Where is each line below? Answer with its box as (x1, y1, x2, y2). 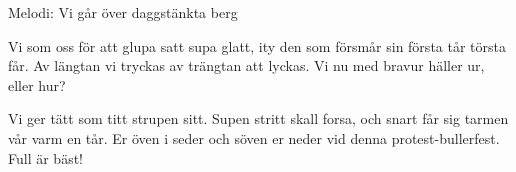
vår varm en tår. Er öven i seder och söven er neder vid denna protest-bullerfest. (8, 127, 500, 148)
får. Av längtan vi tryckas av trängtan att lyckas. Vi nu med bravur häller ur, (8, 55, 485, 76)
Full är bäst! (8, 147, 83, 168)
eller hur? (8, 74, 66, 95)
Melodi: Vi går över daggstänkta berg (8, 2, 238, 22)
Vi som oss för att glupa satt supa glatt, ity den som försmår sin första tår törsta (8, 35, 506, 56)
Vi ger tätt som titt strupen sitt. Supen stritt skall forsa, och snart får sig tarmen (8, 108, 509, 129)
